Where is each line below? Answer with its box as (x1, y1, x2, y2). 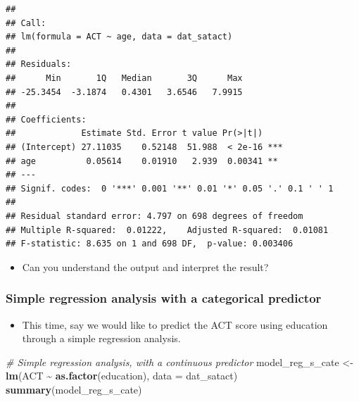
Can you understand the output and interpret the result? (22, 259, 269, 274)
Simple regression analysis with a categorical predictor (6, 289, 322, 307)
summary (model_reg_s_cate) (6, 382, 142, 396)
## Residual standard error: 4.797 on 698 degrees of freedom (6, 211, 303, 221)
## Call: (6, 18, 46, 28)
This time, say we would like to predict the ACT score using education (22, 317, 328, 332)
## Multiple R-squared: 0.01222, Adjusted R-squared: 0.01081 (6, 225, 329, 235)
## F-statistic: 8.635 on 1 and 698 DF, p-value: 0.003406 (6, 239, 294, 249)
